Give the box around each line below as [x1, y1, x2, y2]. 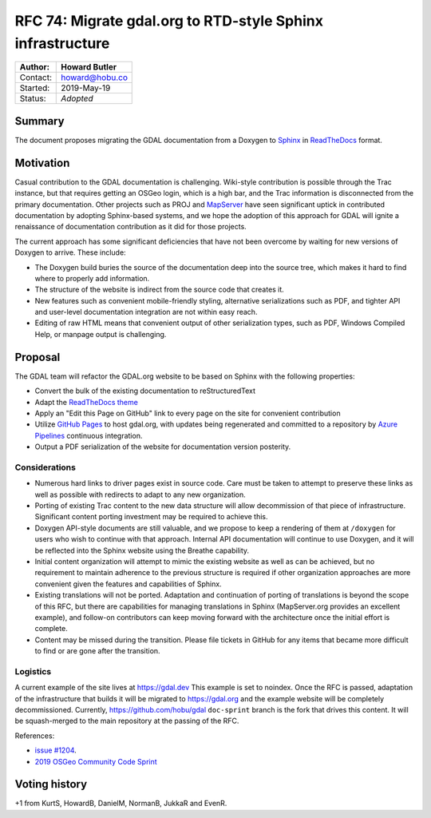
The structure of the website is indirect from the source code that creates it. [34, 284, 285, 295]
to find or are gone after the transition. [34, 646, 160, 656]
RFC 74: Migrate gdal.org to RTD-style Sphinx [14, 12, 323, 30]
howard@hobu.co [61, 72, 128, 83]
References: [14, 731, 55, 741]
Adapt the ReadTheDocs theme [34, 397, 139, 407]
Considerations [14, 462, 76, 473]
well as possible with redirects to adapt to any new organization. [34, 490, 247, 499]
